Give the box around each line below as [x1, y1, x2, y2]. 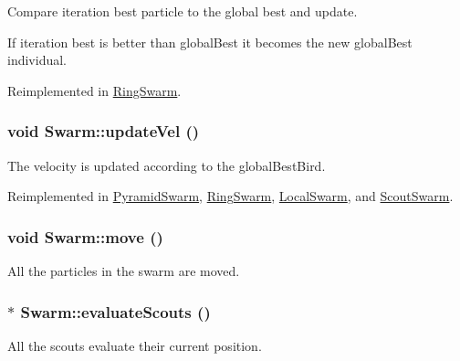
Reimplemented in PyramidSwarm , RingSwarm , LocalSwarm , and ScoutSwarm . [7, 186, 454, 206]
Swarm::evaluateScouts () [20, 300, 211, 323]
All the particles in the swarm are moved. [7, 261, 240, 280]
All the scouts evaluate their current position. [7, 335, 262, 355]
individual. [7, 50, 67, 69]
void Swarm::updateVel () [7, 120, 200, 143]
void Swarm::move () [7, 225, 163, 248]
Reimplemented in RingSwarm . [7, 80, 182, 100]
